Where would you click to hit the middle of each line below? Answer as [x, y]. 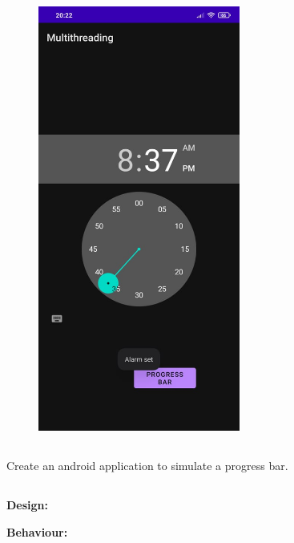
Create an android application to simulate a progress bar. [147, 466]
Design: [28, 505]
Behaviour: [37, 531]
